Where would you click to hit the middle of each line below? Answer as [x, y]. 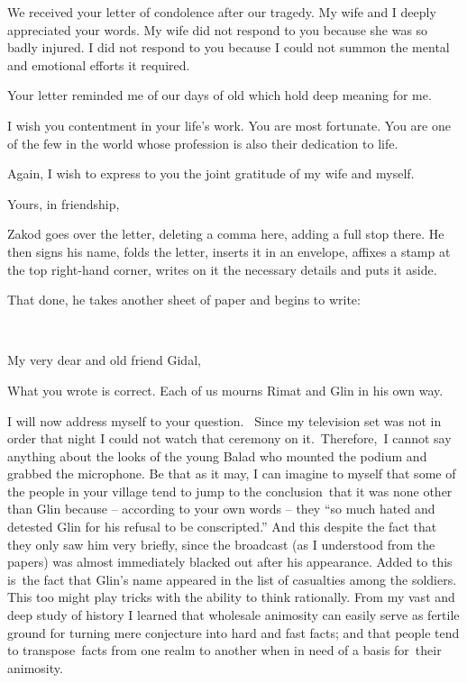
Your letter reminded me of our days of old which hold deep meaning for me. [220, 95]
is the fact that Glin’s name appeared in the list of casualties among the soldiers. [232, 579]
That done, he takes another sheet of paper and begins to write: [184, 300]
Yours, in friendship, [64, 203]
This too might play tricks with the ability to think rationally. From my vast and [231, 597]
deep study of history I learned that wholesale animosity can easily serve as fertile [233, 615]
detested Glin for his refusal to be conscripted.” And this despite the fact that [222, 527]
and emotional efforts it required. [99, 64]
